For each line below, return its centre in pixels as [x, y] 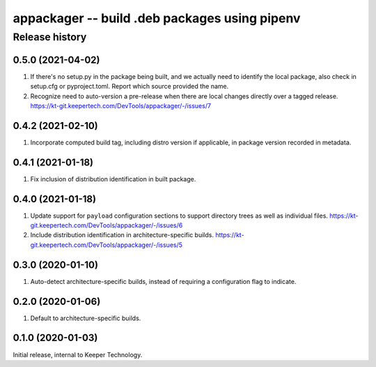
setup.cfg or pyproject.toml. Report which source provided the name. [130, 87]
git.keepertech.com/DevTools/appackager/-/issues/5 [107, 245]
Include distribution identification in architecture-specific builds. [122, 235]
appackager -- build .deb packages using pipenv [157, 18]
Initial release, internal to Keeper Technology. [78, 354]
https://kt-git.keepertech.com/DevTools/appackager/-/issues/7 [121, 105]
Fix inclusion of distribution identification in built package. [113, 179]
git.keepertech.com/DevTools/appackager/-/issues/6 [107, 225]
